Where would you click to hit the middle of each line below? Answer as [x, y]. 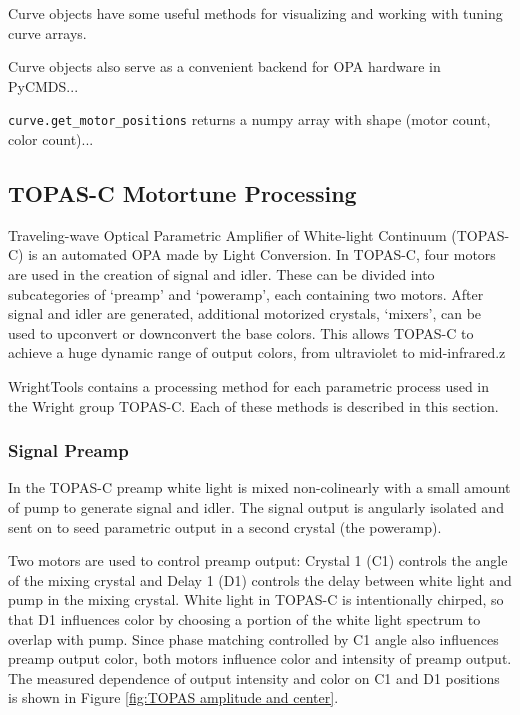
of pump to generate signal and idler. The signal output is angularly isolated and [256, 506]
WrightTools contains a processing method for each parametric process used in [249, 385]
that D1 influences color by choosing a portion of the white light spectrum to [244, 618]
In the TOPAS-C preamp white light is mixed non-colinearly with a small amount [259, 487]
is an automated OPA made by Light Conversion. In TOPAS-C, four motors [262, 254]
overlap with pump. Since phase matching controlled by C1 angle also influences [253, 638]
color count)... [51, 139]
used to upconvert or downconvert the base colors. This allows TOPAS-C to [241, 332]
